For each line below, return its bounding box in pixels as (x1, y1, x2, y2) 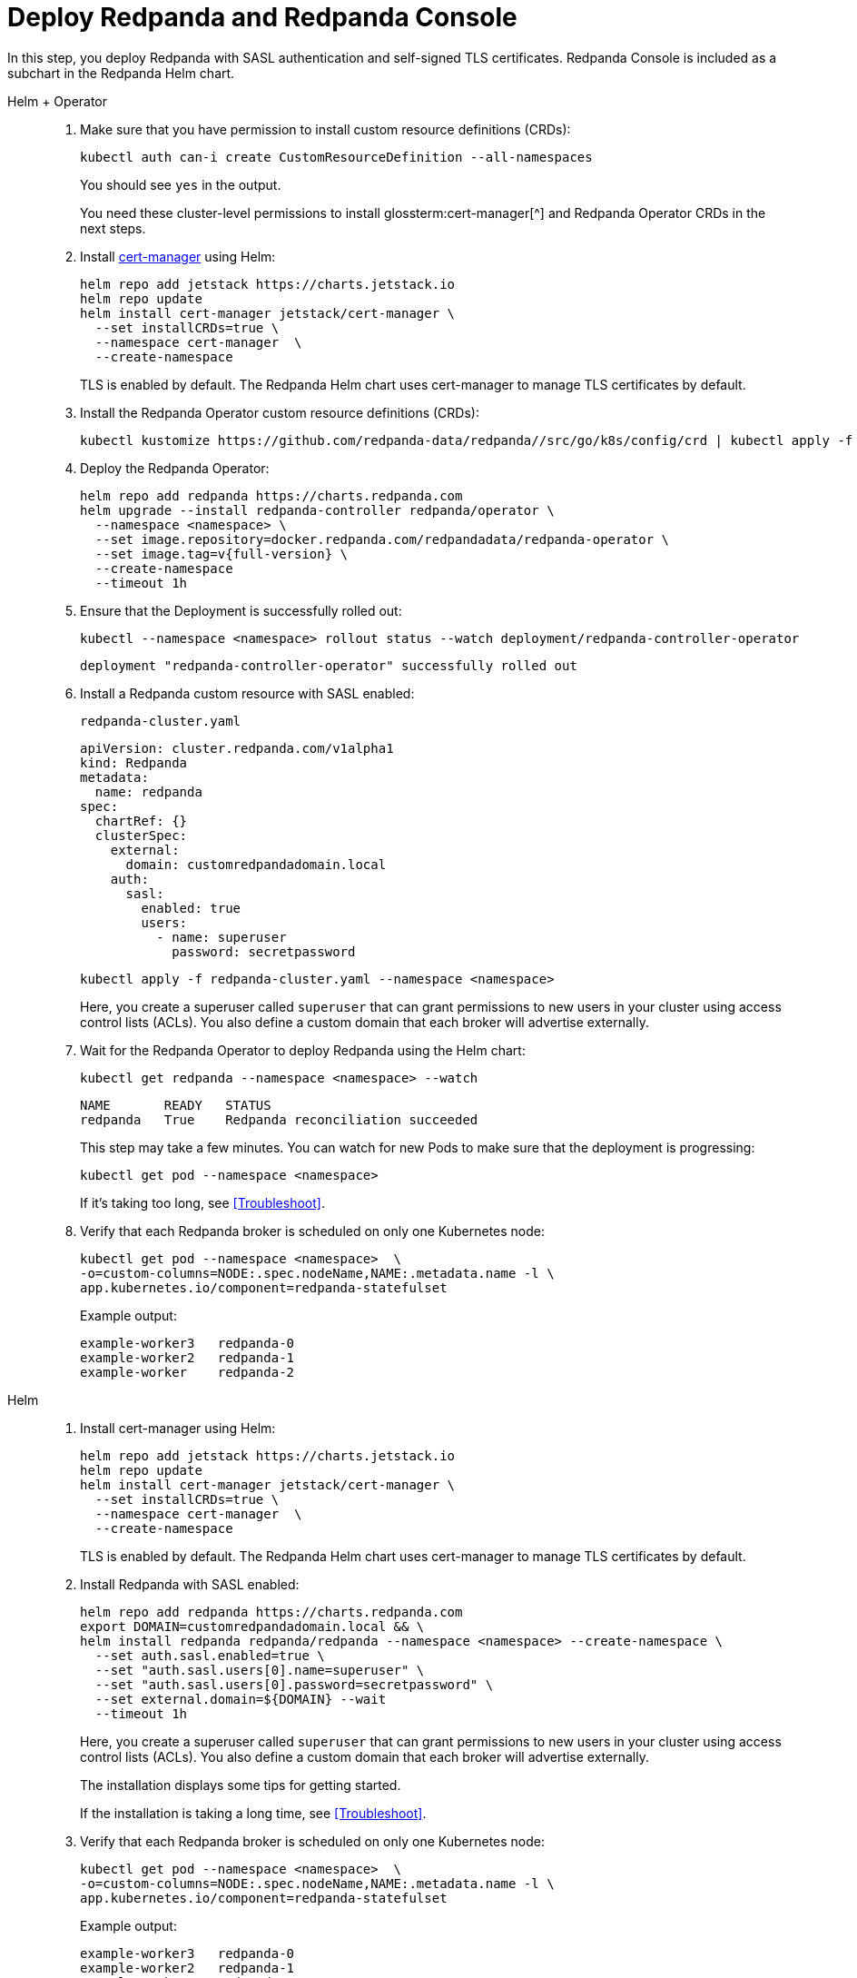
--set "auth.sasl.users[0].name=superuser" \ (94, 1662, 425, 1677)
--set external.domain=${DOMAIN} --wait (94, 1691, 387, 1706)
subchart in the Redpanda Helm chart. (7, 64, 235, 81)
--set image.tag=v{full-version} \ (94, 546, 349, 561)
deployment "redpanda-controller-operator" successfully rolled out (80, 658, 577, 673)
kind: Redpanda (80, 755, 188, 770)
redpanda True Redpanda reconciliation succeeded (80, 1112, 478, 1127)
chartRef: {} (94, 813, 188, 828)
